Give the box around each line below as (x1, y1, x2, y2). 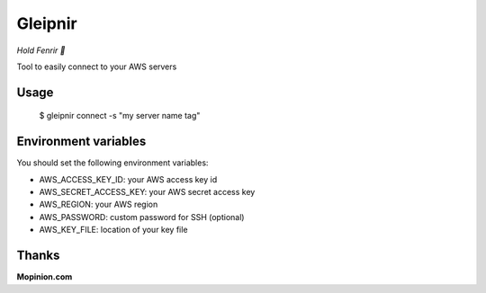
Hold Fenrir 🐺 (16, 45, 66, 56)
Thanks (16, 248, 60, 263)
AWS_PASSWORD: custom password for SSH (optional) (39, 211, 245, 222)
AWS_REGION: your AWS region (39, 199, 158, 210)
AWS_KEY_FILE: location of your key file (39, 225, 188, 235)
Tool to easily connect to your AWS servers (16, 61, 177, 72)
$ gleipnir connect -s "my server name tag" (39, 111, 201, 121)
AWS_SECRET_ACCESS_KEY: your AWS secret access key (39, 187, 256, 198)
